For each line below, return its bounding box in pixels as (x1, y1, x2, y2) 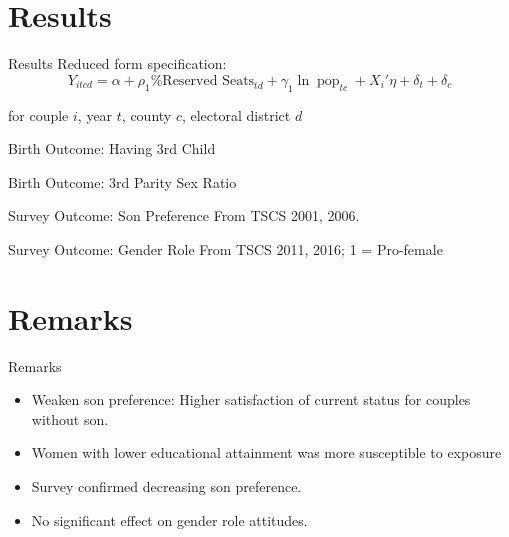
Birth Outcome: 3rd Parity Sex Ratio (8, 171, 237, 192)
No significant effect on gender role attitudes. (31, 509, 308, 530)
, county (121, 104, 172, 125)
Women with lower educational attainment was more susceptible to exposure (31, 442, 502, 463)
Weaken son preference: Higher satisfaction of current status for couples (31, 389, 471, 410)
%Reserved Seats (150, 73, 255, 88)
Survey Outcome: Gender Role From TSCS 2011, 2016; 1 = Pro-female (8, 238, 443, 259)
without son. (31, 408, 109, 429)
